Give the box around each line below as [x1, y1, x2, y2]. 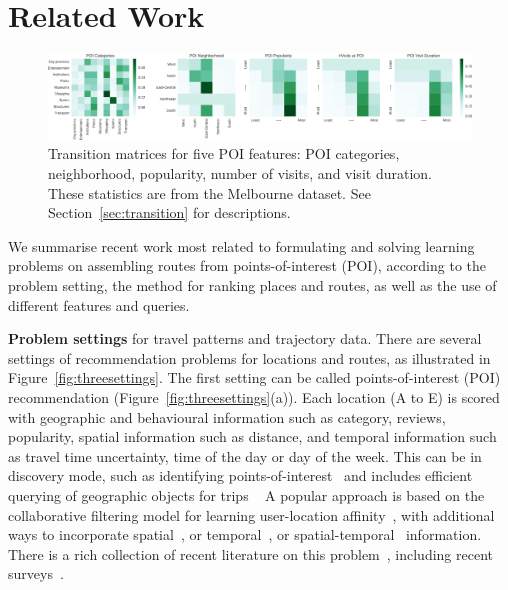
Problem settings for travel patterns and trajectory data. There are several [8, 328, 482, 349]
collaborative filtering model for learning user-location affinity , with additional [8, 504, 495, 525]
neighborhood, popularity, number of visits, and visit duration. [48, 163, 432, 184]
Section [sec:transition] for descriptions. [48, 202, 291, 223]
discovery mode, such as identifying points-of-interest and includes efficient [8, 465, 473, 486]
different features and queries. [8, 294, 190, 315]
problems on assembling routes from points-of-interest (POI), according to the [8, 255, 487, 276]
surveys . [8, 563, 64, 584]
